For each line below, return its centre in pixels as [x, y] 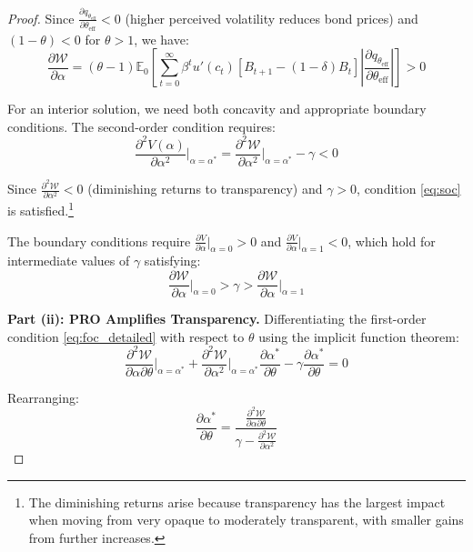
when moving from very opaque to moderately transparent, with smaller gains [246, 520]
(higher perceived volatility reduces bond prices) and [272, 18]
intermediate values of [69, 261]
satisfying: [172, 261]
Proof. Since [41, 18]
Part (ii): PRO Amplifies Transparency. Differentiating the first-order [217, 319]
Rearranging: [43, 397]
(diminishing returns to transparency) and [205, 189]
